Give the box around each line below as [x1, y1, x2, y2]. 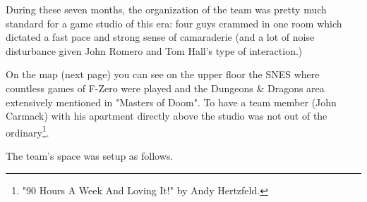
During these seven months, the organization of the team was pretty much [6, 2, 327, 16]
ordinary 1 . [6, 122, 49, 139]
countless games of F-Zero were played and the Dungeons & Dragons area [6, 80, 325, 95]
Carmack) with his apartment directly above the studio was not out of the [6, 108, 327, 123]
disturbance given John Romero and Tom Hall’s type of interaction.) [6, 43, 303, 58]
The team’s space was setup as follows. [6, 149, 174, 163]
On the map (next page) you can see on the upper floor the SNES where [6, 67, 320, 82]
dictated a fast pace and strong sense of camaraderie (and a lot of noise [6, 30, 315, 44]
